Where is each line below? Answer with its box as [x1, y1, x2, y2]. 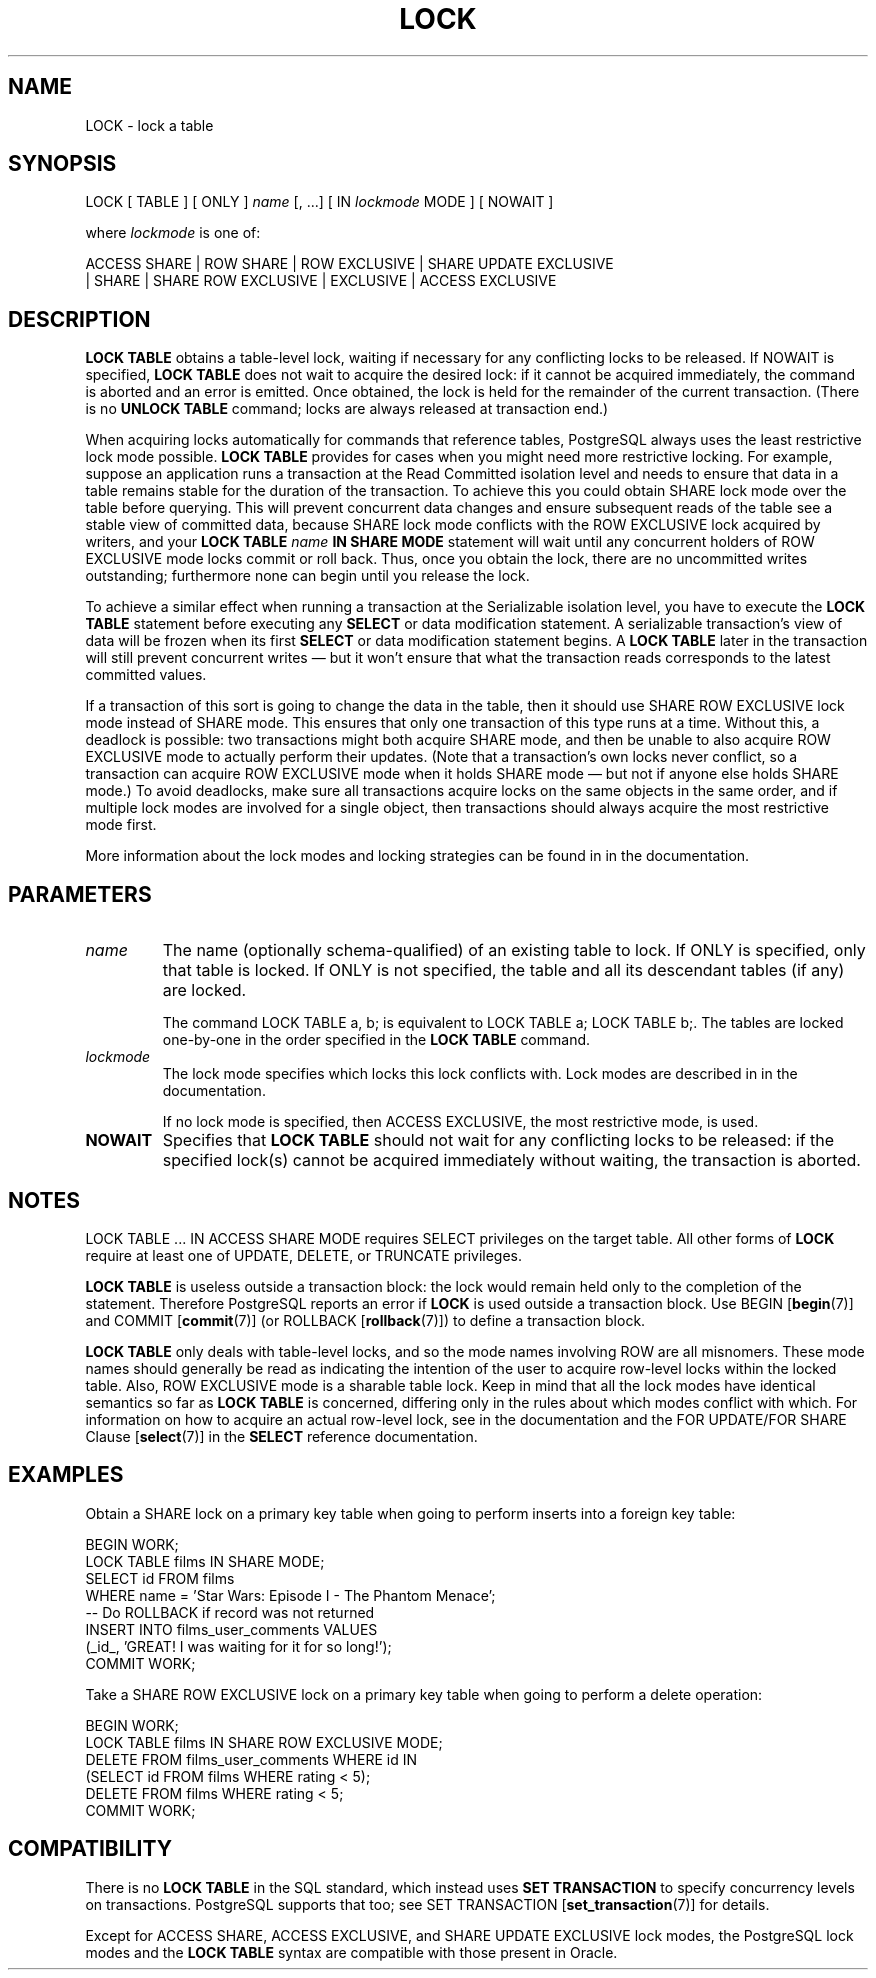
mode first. [85, 816, 157, 834]
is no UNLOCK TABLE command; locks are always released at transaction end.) [85, 400, 609, 418]
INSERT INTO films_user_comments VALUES [85, 1620, 378, 1638]
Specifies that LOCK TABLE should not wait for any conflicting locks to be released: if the [162, 1130, 835, 1151]
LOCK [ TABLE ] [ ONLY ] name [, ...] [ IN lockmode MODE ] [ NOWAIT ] [85, 193, 554, 211]
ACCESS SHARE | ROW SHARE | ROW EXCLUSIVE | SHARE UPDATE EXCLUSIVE [85, 255, 614, 273]
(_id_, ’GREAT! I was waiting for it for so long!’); [85, 1637, 392, 1655]
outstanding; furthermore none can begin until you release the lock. [85, 567, 530, 585]
